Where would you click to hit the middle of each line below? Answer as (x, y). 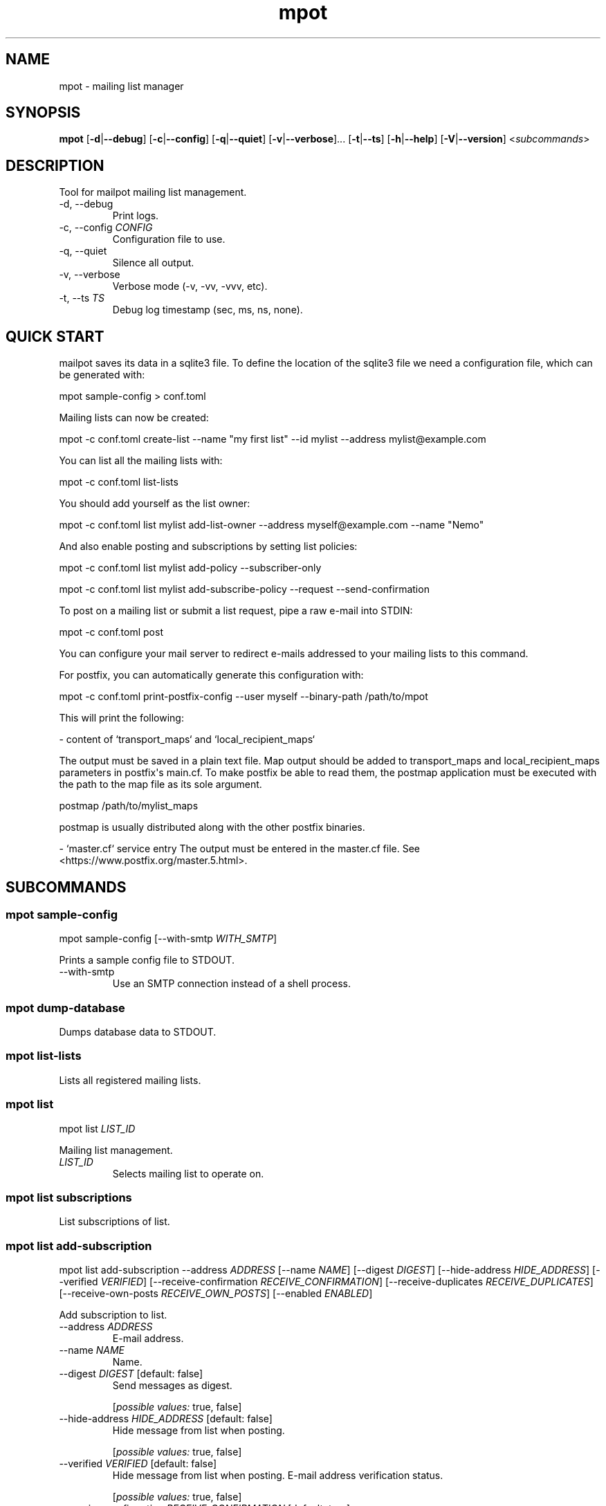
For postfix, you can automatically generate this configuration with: (211, 675)
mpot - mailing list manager (121, 86)
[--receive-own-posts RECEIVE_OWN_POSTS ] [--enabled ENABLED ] (216, 1294)
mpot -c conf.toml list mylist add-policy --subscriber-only (190, 568)
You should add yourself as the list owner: (155, 504)
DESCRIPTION (55, 165)
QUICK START (55, 336)
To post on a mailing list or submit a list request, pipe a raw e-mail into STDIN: (236, 611)
